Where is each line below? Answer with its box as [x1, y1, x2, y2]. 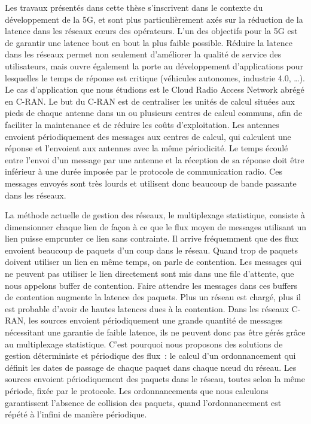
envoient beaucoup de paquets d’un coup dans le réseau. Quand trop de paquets [5, 243, 298, 256]
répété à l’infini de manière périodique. [5, 408, 147, 420]
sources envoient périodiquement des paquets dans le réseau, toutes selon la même [5, 373, 305, 385]
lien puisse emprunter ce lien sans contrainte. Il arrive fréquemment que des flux [5, 232, 298, 245]
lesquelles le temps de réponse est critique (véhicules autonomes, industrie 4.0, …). [5, 71, 306, 84]
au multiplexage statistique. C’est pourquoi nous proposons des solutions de [5, 337, 283, 350]
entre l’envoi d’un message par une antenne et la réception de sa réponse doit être [5, 153, 304, 166]
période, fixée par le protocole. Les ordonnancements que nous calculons [5, 385, 269, 396]
